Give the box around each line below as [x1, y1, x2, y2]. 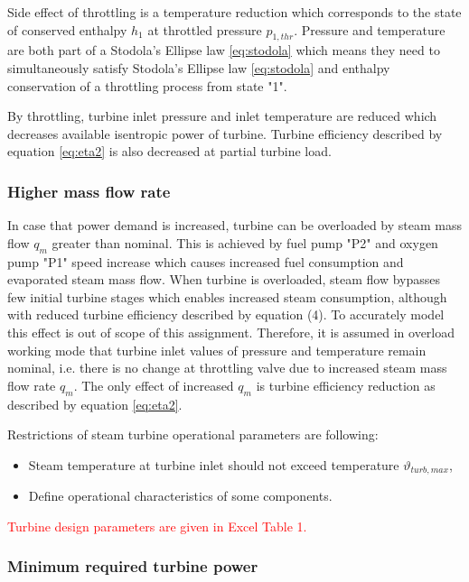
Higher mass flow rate [7, 180, 171, 202]
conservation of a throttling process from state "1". [7, 76, 287, 95]
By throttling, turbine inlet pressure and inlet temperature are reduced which [7, 106, 437, 125]
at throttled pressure [147, 20, 262, 39]
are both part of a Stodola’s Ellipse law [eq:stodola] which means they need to [7, 41, 440, 60]
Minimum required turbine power [7, 555, 258, 577]
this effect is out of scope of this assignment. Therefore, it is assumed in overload [7, 322, 455, 341]
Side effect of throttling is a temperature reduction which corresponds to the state [7, 3, 462, 21]
